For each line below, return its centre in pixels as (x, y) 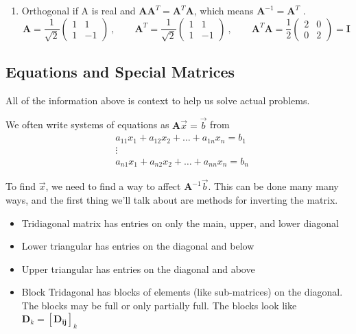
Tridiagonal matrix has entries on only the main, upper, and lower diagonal (180, 223)
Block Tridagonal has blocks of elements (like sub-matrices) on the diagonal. (182, 292)
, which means (224, 10)
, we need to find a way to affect (113, 186)
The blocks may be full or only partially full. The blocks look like (159, 305)
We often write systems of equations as (87, 124)
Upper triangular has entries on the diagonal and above (138, 269)
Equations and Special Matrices (120, 71)
